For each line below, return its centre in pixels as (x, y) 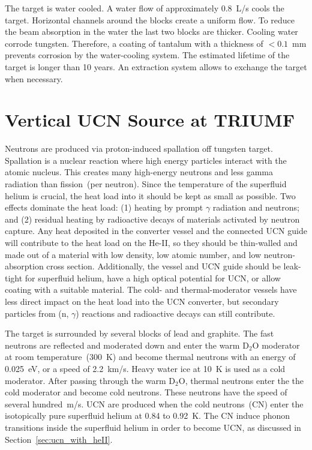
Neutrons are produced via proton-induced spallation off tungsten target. (139, 148)
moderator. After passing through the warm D (90, 380)
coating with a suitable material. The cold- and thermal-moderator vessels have (151, 289)
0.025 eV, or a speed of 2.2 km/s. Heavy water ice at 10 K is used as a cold (145, 368)
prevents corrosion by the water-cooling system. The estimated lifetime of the (147, 55)
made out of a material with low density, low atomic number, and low (133, 254)
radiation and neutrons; (256, 207)
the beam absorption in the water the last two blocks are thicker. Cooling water (151, 31)
